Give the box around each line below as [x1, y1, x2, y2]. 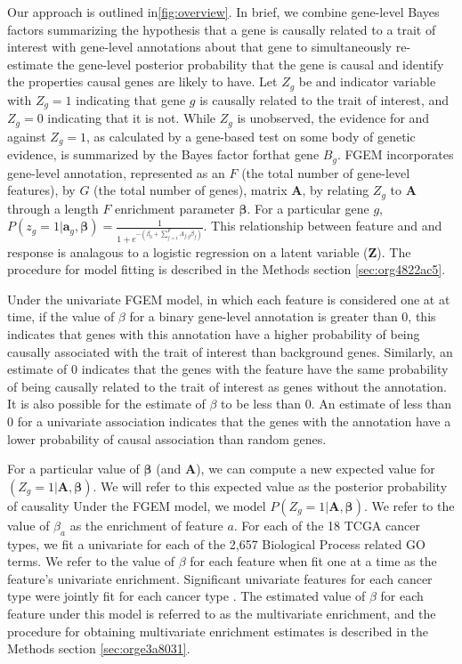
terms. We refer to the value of [7, 552, 175, 571]
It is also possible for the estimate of [7, 394, 206, 413]
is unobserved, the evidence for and [237, 109, 430, 127]
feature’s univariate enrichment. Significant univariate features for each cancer [7, 569, 433, 587]
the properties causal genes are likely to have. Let [7, 72, 278, 91]
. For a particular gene [247, 198, 369, 217]
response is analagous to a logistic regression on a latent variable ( [7, 242, 369, 261]
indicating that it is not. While [47, 109, 216, 127]
